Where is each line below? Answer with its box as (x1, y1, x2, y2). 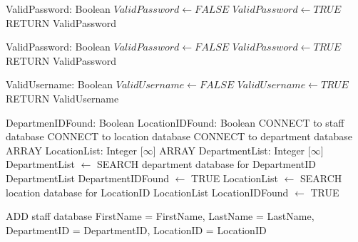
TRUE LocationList (191, 170, 278, 185)
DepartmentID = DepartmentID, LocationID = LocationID (6, 222, 267, 237)
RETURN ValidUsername (6, 90, 119, 105)
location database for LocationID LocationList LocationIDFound (6, 184, 289, 199)
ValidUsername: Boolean (6, 77, 113, 92)
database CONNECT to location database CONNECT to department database (6, 129, 352, 144)
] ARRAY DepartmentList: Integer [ (153, 142, 311, 157)
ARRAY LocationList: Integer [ (6, 142, 143, 157)
